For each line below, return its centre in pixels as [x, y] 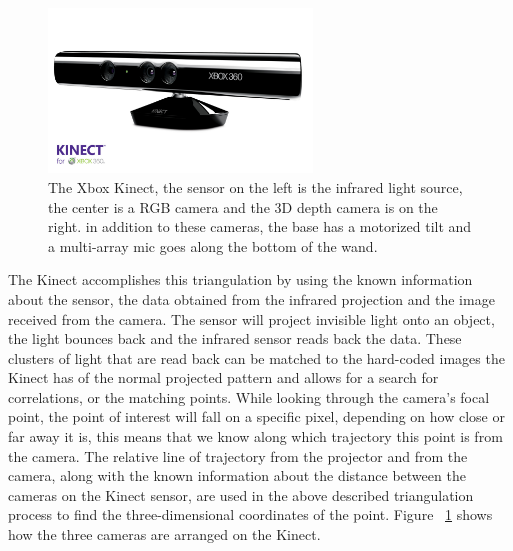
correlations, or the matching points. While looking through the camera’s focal [249, 396]
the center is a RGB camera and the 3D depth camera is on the [243, 206]
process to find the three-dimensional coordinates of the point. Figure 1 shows [250, 514]
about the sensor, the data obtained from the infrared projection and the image [251, 298]
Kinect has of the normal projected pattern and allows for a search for [223, 377]
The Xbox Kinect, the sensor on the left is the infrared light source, [255, 186]
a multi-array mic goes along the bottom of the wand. [213, 245]
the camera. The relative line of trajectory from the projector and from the [238, 455]
